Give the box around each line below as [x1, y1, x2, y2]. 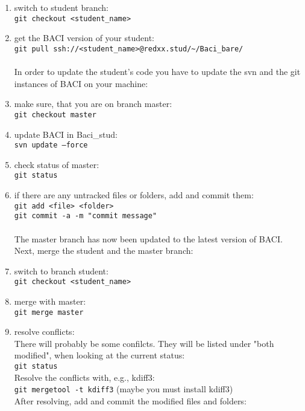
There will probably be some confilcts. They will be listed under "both [14, 337, 274, 349]
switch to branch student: [14, 264, 108, 277]
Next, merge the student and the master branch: [14, 244, 193, 257]
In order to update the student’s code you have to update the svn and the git [14, 65, 301, 78]
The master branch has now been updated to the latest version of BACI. [14, 232, 283, 245]
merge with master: [14, 294, 86, 307]
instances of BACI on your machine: [14, 77, 148, 89]
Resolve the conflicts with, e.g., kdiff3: [14, 371, 155, 383]
